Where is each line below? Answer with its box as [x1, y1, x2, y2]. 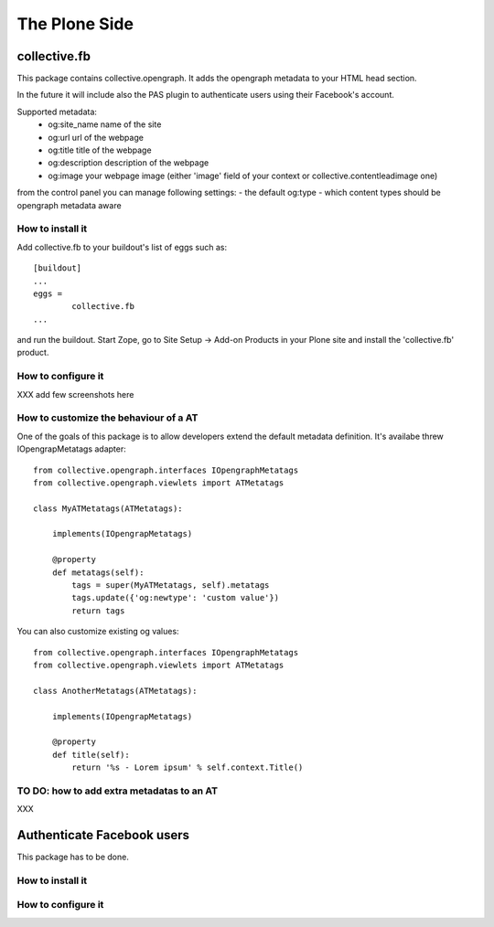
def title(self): [51, 750, 130, 760]
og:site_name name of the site [48, 119, 162, 130]
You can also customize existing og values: [16, 626, 179, 637]
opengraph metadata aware [16, 199, 123, 210]
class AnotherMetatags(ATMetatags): [33, 686, 198, 696]
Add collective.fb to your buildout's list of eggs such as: [16, 241, 228, 252]
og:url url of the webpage [48, 132, 144, 143]
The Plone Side [16, 14, 134, 34]
